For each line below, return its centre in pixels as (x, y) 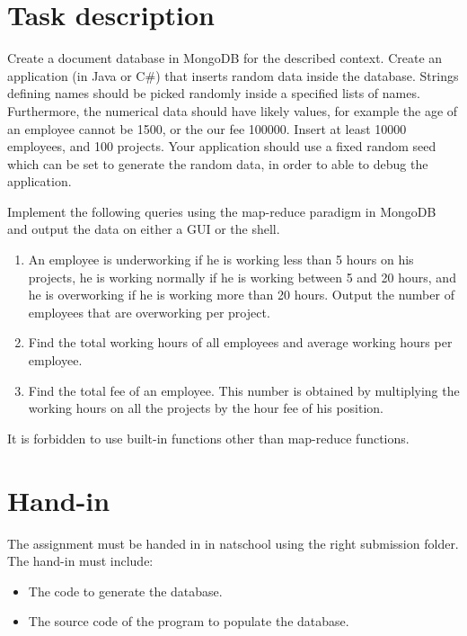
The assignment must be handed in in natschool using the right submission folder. (233, 543)
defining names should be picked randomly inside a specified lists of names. (214, 93)
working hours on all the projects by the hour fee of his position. (206, 408)
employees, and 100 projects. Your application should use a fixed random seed (222, 146)
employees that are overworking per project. (149, 312)
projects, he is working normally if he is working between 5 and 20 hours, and (242, 277)
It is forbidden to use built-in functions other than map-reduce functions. (208, 438)
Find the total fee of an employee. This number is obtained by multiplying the (244, 390)
